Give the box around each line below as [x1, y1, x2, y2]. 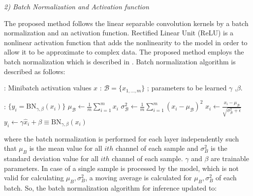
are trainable [211, 153, 249, 163]
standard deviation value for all [4, 153, 98, 163]
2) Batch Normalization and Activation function [4, 1, 149, 11]
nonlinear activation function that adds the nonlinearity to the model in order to [4, 37, 248, 47]
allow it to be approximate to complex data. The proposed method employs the [4, 47, 244, 57]
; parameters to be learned [147, 83, 227, 93]
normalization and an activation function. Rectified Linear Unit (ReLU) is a [4, 28, 234, 38]
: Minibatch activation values [4, 83, 92, 93]
